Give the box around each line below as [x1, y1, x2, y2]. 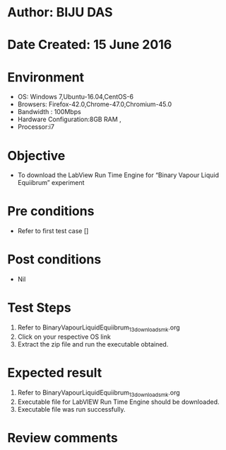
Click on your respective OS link [17, 332, 111, 341]
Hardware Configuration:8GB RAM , [17, 115, 121, 124]
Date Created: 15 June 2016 [7, 37, 172, 53]
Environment [7, 69, 85, 85]
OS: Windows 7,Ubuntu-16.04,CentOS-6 [17, 93, 134, 101]
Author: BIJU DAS [7, 4, 113, 21]
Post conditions [7, 252, 102, 268]
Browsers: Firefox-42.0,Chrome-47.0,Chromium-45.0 [17, 100, 172, 108]
